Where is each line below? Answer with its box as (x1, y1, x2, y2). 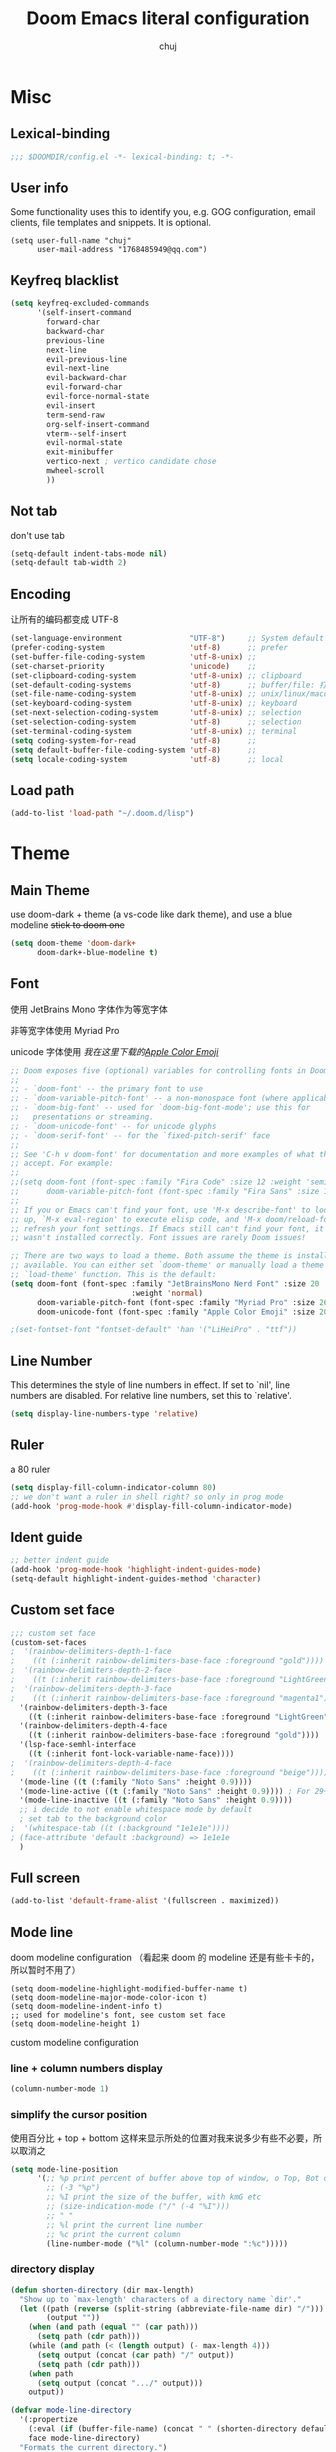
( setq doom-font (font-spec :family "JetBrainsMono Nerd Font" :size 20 (10, 1278, 320, 1289)
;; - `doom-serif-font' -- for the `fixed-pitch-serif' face (10, 1130, 271, 1141)
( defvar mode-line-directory (10, 2405, 132, 2416)
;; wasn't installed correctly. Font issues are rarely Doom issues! (10, 1233, 307, 1243)
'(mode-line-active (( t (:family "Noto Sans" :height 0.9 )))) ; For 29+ (19, 1786, 329, 1796)
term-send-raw (46, 410, 105, 420)
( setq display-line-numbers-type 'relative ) (10, 1409, 199, 1419)
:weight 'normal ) (131, 1288, 203, 1298)
